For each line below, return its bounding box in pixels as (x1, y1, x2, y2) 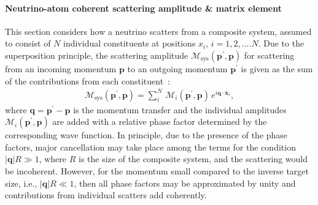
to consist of (5, 37, 51, 50)
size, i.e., (5, 176, 37, 189)
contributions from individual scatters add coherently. (5, 188, 207, 201)
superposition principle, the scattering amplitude (5, 48, 188, 61)
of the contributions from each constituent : (5, 74, 170, 87)
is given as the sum (241, 62, 313, 75)
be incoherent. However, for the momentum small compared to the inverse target (5, 165, 309, 177)
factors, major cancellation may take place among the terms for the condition (5, 140, 296, 153)
